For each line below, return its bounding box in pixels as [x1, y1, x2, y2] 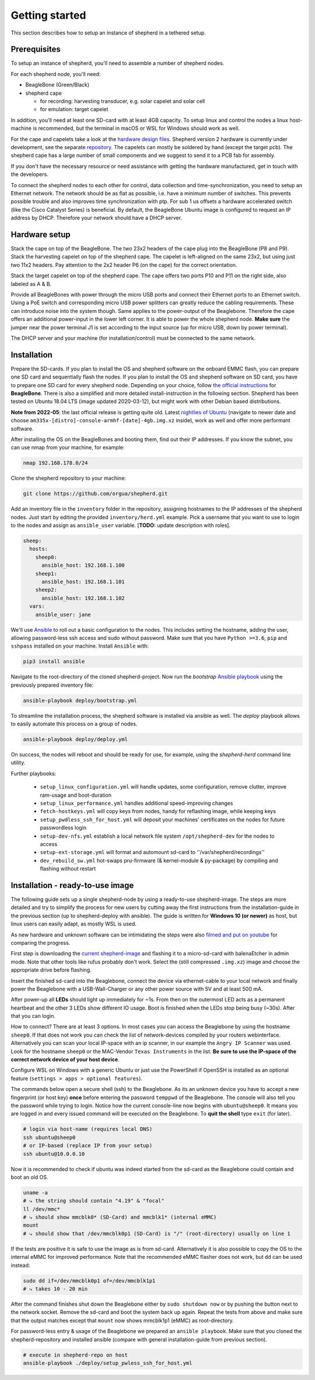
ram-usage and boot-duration [40, 791, 112, 799]
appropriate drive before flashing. [10, 966, 92, 973]
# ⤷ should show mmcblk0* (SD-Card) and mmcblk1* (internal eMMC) [23, 1214, 217, 1221]
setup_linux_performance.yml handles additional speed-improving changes [40, 799, 233, 807]
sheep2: [35, 587, 58, 593]
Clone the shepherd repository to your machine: [10, 474, 127, 482]
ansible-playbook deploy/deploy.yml [23, 736, 128, 743]
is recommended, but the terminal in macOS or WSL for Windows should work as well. [33, 125, 240, 132]
